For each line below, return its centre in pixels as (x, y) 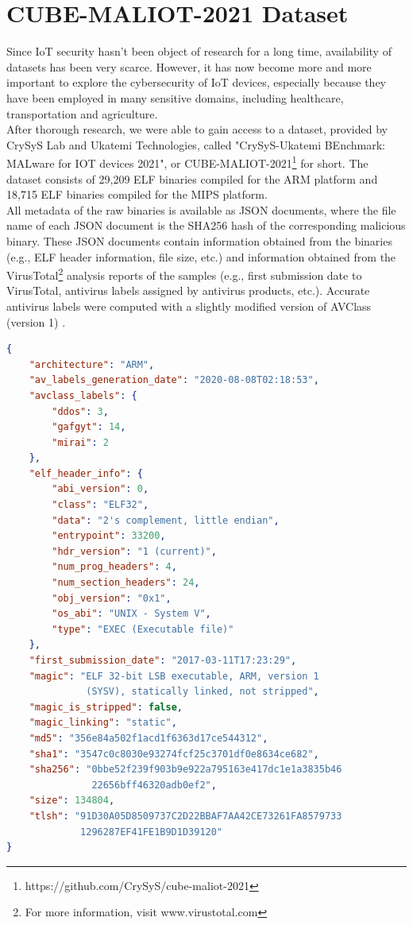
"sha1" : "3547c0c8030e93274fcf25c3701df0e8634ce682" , (174, 754)
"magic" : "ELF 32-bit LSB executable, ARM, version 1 (174, 676)
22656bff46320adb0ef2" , (154, 785)
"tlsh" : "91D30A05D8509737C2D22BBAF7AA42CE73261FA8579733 (185, 816)
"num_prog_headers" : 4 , (114, 567)
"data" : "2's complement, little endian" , (166, 520)
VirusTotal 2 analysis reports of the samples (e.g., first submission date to (184, 274)
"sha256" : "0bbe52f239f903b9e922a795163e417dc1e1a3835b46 (185, 770)
